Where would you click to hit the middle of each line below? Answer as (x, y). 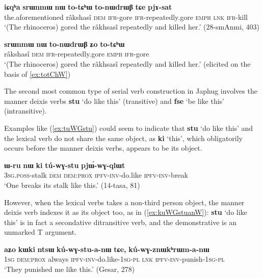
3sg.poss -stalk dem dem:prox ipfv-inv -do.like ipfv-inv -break (96, 175)
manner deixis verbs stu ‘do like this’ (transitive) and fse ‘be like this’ (114, 101)
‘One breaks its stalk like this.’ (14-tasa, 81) (72, 185)
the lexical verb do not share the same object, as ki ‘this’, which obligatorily (124, 138)
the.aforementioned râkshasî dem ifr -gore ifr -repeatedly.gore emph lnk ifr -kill (126, 17)
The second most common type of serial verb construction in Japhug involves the (131, 91)
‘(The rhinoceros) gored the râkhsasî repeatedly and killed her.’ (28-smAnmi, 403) (132, 27)
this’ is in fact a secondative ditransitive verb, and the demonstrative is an (120, 222)
